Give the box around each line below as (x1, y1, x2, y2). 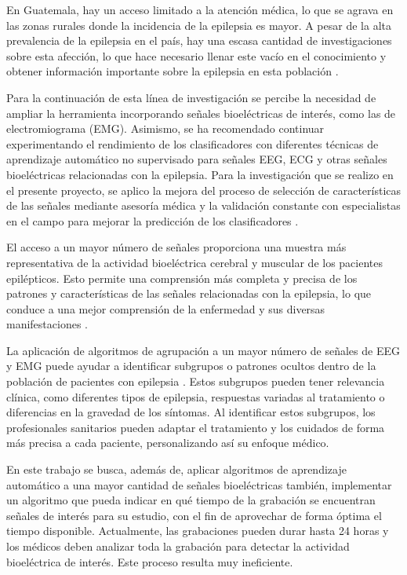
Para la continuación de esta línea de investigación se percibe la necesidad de (6, 89, 376, 105)
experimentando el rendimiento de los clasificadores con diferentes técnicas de (6, 135, 379, 152)
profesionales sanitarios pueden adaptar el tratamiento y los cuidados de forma (6, 419, 385, 435)
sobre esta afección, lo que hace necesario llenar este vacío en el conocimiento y (6, 47, 387, 64)
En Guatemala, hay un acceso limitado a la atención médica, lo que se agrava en (6, 2, 394, 17)
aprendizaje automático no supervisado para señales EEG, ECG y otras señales (6, 151, 387, 167)
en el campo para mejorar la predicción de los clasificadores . (6, 212, 299, 229)
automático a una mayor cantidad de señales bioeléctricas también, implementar (6, 476, 392, 493)
